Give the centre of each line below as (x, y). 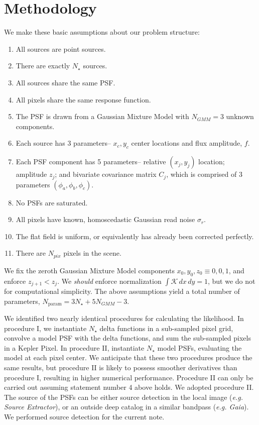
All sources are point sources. (61, 48)
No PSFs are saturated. (52, 202)
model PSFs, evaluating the (200, 347)
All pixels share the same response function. (83, 99)
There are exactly (43, 66)
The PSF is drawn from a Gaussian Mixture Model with (102, 116)
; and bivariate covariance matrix (106, 174)
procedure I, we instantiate (45, 328)
